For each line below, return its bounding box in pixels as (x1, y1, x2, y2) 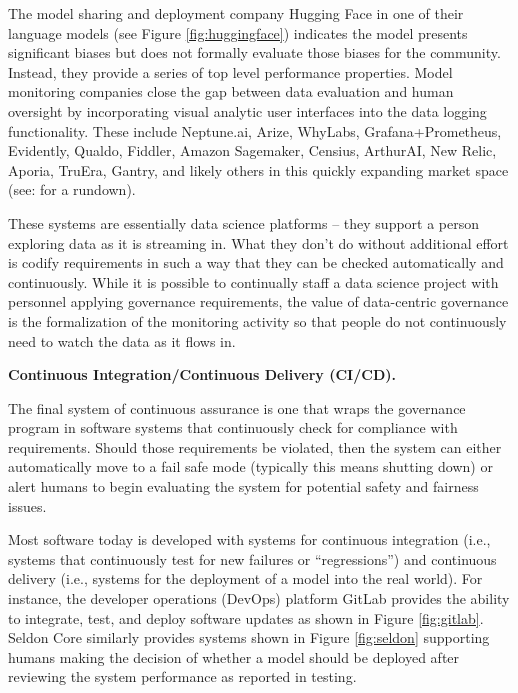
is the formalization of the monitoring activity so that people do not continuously (8, 310, 507, 331)
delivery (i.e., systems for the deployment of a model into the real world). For (8, 568, 483, 589)
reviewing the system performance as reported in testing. (8, 666, 357, 687)
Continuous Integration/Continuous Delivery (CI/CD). (8, 364, 396, 385)
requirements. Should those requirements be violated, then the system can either (8, 436, 502, 457)
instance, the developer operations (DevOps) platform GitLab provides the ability (8, 588, 510, 609)
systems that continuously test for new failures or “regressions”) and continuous (8, 548, 497, 569)
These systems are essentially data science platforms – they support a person (8, 212, 480, 233)
